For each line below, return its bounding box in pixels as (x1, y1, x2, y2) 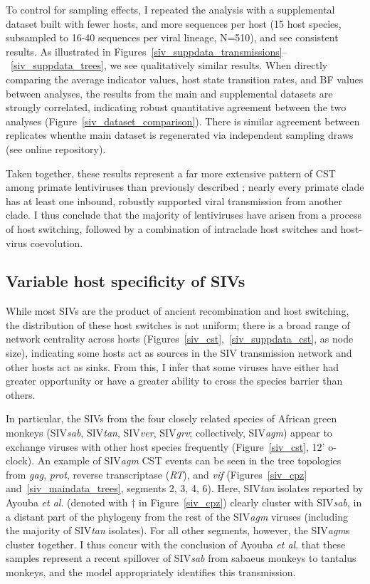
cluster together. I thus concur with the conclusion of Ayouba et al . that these (6, 536, 346, 551)
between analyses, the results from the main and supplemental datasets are (6, 85, 333, 100)
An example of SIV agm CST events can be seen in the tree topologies (37, 453, 342, 468)
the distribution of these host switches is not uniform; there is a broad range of (6, 317, 350, 332)
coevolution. (30, 235, 83, 250)
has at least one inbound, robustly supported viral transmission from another (6, 193, 342, 208)
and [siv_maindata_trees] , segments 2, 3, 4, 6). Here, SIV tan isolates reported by (6, 481, 364, 496)
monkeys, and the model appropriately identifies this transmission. (6, 564, 296, 579)
